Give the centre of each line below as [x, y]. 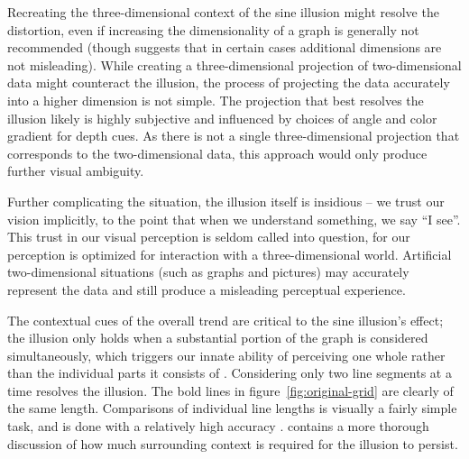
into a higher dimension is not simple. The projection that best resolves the [216, 100]
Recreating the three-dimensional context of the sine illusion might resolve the [223, 12]
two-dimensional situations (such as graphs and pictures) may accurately [208, 272]
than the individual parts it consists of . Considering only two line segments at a [230, 373]
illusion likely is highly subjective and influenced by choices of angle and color [222, 118]
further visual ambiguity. [76, 171]
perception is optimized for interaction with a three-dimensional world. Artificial [230, 254]
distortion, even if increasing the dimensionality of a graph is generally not [213, 29]
